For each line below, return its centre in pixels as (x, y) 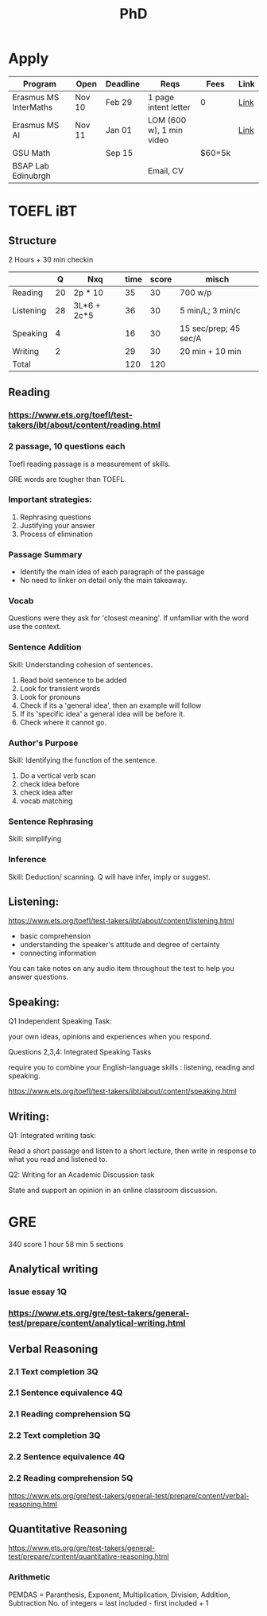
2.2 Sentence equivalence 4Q (67, 1457)
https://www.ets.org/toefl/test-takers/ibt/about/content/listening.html (121, 921)
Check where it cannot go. (63, 722)
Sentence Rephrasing (51, 822)
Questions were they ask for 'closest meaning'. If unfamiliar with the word (128, 618)
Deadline (123, 84)
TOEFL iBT (43, 211)
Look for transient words (60, 688)
